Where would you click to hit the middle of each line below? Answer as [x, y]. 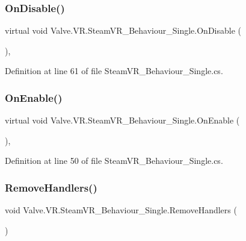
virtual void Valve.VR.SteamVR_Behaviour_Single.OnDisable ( [123, 30]
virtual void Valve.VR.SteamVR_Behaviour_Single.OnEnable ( [122, 120]
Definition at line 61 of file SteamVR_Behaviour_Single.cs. [114, 71]
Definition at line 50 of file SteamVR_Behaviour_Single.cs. [114, 161]
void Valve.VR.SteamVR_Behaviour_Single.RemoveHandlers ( [121, 210]
